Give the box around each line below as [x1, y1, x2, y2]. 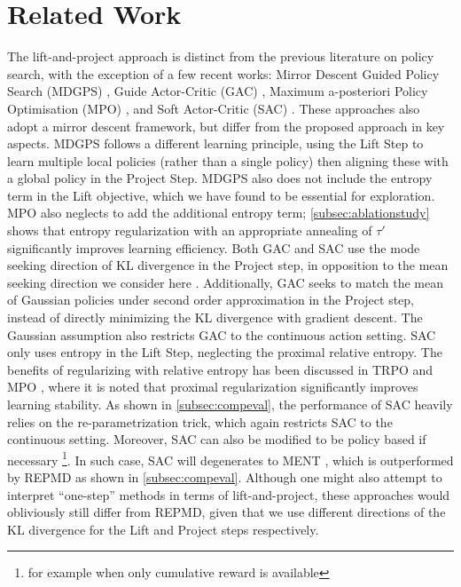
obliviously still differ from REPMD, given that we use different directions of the [7, 503, 446, 521]
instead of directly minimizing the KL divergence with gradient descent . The [7, 308, 423, 327]
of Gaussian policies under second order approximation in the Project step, [7, 290, 415, 309]
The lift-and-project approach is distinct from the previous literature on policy [7, 47, 434, 66]
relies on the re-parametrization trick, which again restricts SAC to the [7, 412, 393, 431]
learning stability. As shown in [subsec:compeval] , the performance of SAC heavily [7, 395, 453, 413]
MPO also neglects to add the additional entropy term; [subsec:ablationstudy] [7, 203, 430, 222]
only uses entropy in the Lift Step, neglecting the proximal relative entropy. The [7, 343, 442, 361]
